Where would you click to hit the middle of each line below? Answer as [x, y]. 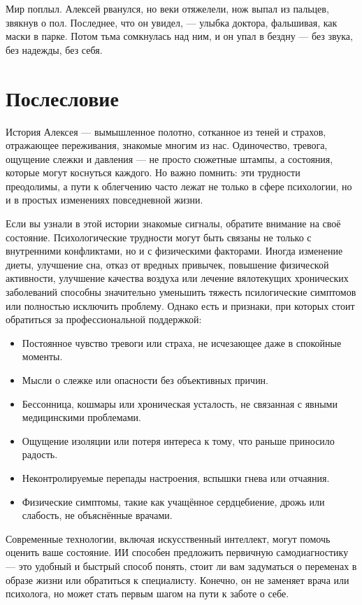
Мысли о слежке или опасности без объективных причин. [145, 380]
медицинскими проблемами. [81, 417]
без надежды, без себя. [54, 49]
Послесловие [62, 98]
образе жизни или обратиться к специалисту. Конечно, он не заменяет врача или [178, 579]
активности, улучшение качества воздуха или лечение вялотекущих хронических [177, 278]
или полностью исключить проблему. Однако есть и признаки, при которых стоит [180, 305]
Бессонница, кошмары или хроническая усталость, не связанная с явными [180, 403]
